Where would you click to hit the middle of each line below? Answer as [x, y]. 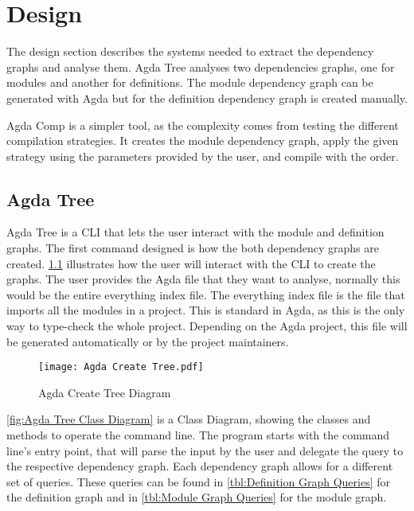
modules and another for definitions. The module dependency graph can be [190, 82]
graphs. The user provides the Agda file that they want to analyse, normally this [203, 279]
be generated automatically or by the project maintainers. [148, 341]
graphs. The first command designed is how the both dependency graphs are [193, 248]
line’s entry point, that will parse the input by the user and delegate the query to [205, 450]
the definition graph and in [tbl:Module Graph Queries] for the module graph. [197, 497]
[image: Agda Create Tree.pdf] [121, 367]
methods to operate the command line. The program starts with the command [198, 435]
